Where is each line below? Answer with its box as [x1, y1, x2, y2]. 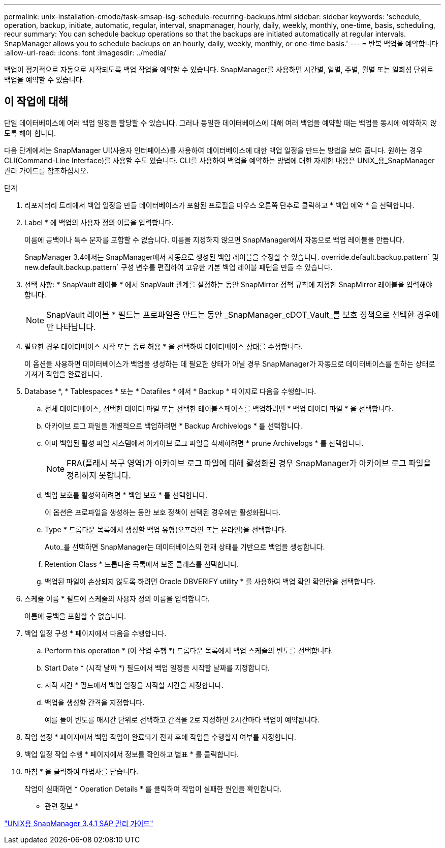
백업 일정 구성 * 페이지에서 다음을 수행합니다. [24, 628, 167, 638]
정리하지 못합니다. [67, 470, 131, 480]
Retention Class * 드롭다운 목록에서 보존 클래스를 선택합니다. [45, 559, 239, 568]
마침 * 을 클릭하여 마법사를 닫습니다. [24, 767, 138, 776]
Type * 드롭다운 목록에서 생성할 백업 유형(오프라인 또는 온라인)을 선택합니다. [45, 525, 287, 534]
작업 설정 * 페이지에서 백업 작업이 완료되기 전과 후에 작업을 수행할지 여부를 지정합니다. [24, 732, 296, 741]
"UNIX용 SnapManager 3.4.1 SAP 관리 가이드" [4, 819, 153, 828]
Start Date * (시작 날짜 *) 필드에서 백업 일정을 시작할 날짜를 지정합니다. [45, 663, 270, 672]
